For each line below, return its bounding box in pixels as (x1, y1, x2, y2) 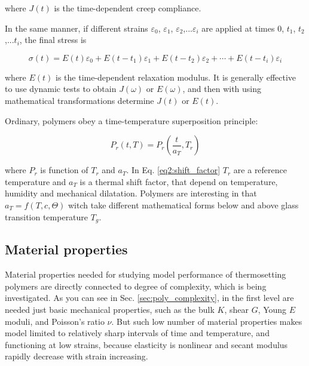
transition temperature (5, 210, 88, 223)
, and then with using (182, 82, 262, 95)
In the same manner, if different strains (5, 21, 148, 34)
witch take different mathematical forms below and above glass (68, 198, 299, 211)
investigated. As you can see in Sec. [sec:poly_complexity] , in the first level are (5, 291, 294, 304)
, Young (258, 303, 287, 315)
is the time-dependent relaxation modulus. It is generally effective (56, 70, 296, 83)
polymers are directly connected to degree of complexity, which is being (5, 279, 267, 292)
